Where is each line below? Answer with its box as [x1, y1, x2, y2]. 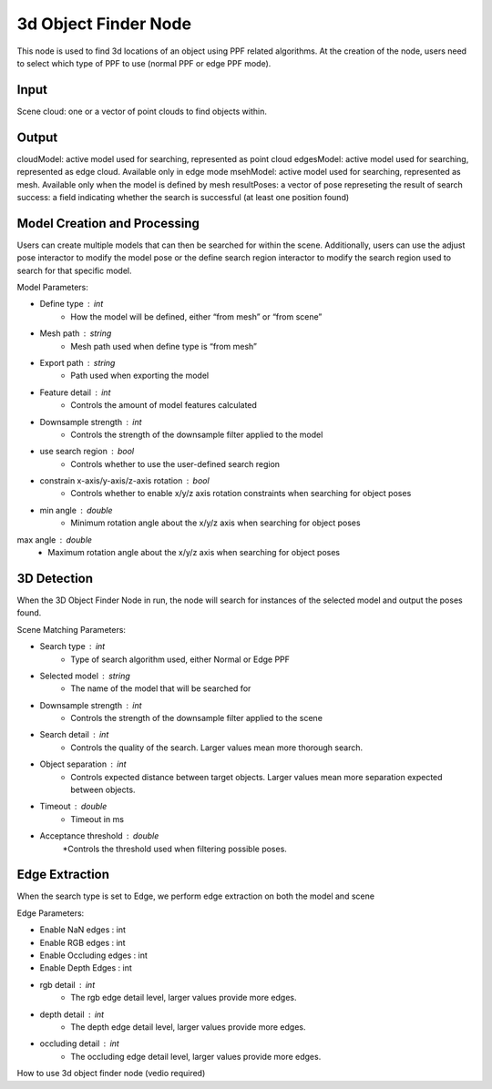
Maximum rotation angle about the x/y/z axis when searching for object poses [47, 547, 341, 558]
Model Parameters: [16, 282, 88, 292]
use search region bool [39, 446, 135, 457]
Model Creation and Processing [16, 215, 200, 231]
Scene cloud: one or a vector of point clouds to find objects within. [16, 106, 268, 117]
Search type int [39, 641, 106, 652]
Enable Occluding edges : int [39, 950, 148, 961]
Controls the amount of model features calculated [70, 400, 257, 411]
